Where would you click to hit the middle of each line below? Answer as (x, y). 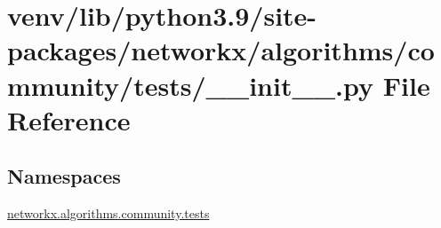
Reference (69, 119)
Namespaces (64, 176)
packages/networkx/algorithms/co (221, 50)
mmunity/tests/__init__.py (191, 85)
